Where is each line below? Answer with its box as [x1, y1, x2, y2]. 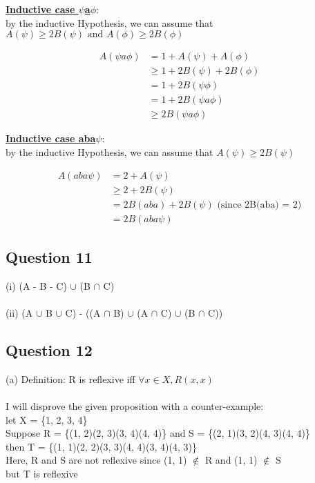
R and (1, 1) [204, 453, 258, 467]
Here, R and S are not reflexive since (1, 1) [6, 453, 187, 467]
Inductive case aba [6, 131, 96, 146]
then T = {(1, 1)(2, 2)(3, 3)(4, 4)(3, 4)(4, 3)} [6, 439, 197, 453]
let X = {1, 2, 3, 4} [6, 412, 88, 426]
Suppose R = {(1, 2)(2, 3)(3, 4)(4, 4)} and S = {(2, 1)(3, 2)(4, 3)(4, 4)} [6, 426, 310, 440]
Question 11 [6, 246, 93, 268]
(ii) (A [6, 306, 33, 320]
